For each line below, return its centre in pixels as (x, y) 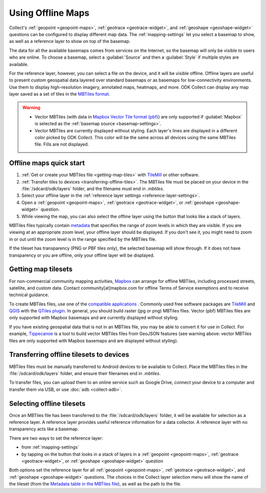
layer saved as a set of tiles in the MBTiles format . (60, 94)
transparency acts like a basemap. (44, 429)
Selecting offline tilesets (47, 403)
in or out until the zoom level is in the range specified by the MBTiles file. (83, 239)
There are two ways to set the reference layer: (56, 438)
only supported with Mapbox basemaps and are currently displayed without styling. (94, 318)
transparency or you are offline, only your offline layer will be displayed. (82, 255)
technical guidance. (29, 295)
